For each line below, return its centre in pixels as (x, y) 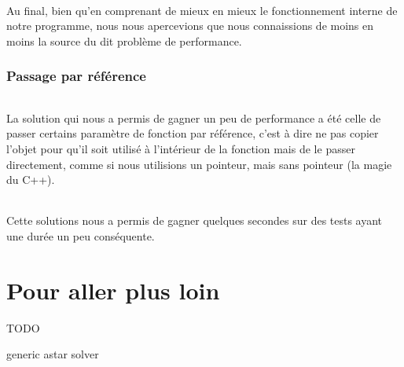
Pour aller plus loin (113, 290)
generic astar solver (53, 354)
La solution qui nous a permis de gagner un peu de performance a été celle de (194, 117)
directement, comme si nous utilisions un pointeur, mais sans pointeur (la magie (199, 164)
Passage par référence (76, 76)
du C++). (31, 180)
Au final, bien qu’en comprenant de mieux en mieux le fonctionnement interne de (202, 10)
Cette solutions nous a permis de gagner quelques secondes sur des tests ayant (195, 220)
